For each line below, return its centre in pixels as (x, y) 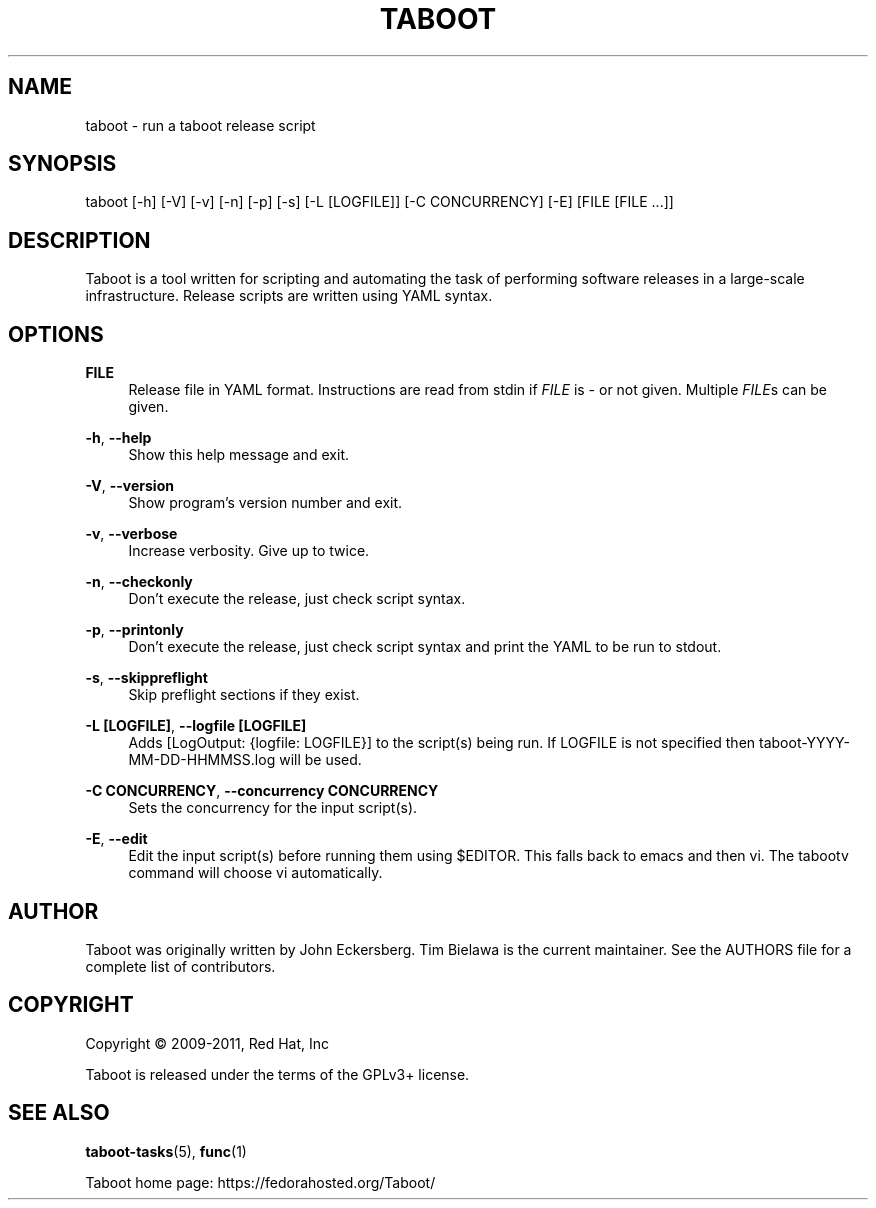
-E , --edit (116, 839)
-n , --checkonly (139, 582)
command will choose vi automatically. (255, 873)
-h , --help (118, 438)
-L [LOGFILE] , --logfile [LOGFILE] (196, 726)
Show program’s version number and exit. (265, 503)
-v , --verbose (131, 534)
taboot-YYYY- (804, 743)
